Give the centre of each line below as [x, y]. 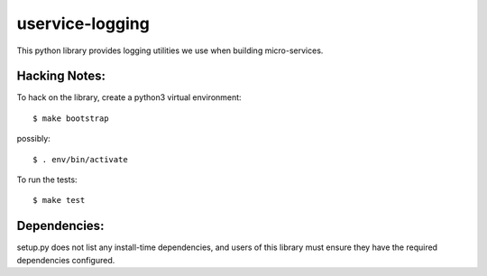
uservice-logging [83, 23]
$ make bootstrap [71, 118]
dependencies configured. [66, 260]
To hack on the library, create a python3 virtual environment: [129, 97]
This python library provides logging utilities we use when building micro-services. [170, 51]
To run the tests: [47, 179]
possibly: [34, 139]
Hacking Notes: [61, 76]
